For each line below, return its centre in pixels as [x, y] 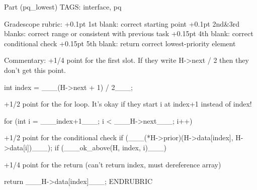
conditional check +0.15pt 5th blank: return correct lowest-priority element [120, 43]
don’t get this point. [35, 70]
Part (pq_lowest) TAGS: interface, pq [63, 7]
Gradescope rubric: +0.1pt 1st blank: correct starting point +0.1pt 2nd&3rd [122, 23]
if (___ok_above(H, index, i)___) [110, 147]
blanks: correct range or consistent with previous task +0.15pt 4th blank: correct [129, 33]
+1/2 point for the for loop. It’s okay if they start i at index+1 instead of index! [128, 104]
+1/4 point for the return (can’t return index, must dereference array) [113, 164]
